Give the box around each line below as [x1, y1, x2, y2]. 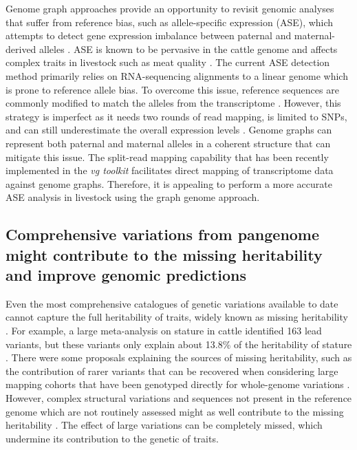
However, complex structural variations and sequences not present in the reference [6, 391, 352, 405]
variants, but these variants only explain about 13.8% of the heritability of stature [6, 336, 352, 351]
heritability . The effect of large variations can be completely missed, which [6, 418, 323, 432]
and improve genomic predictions [6, 264, 247, 286]
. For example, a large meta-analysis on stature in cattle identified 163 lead [6, 323, 322, 338]
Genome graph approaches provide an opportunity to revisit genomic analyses [6, 1, 334, 15]
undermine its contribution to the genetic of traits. [6, 431, 219, 445]
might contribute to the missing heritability [6, 244, 323, 265]
